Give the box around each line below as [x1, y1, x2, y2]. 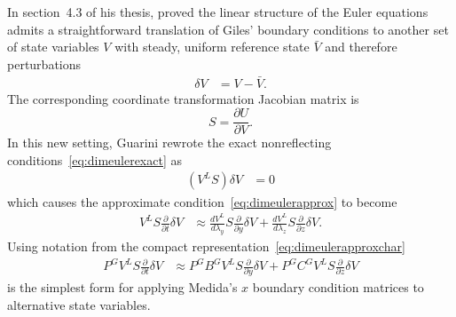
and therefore [325, 37, 397, 56]
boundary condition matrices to [252, 278, 424, 297]
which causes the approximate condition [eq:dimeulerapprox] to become [7, 192, 397, 210]
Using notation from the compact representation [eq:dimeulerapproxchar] [7, 236, 405, 255]
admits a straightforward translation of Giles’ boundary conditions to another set [7, 20, 449, 38]
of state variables [7, 37, 99, 56]
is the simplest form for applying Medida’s [7, 278, 238, 297]
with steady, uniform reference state [114, 37, 310, 56]
